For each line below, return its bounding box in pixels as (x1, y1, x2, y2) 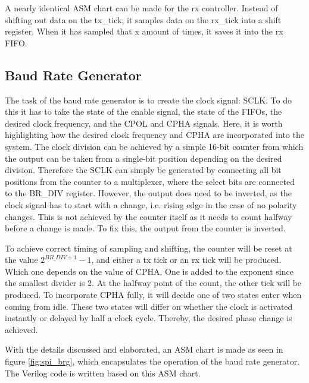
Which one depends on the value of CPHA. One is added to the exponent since (5, 265, 294, 277)
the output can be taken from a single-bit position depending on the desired (5, 152, 282, 164)
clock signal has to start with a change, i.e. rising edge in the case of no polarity (5, 198, 297, 211)
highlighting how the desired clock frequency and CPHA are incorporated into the (5, 128, 304, 141)
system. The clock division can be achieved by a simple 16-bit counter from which (5, 140, 304, 152)
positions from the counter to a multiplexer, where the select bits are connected (5, 175, 295, 187)
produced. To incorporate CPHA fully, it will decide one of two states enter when (5, 288, 302, 301)
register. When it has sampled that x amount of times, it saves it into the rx (5, 25, 283, 37)
